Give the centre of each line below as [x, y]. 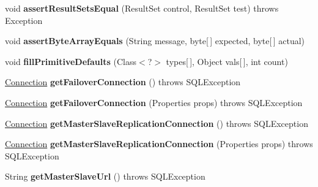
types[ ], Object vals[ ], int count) [227, 61]
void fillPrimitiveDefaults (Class [71, 61]
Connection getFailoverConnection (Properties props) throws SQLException [154, 102]
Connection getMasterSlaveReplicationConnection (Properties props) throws [159, 144]
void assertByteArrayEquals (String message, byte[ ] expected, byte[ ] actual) [155, 41]
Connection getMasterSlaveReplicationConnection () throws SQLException [157, 123]
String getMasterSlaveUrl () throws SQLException [105, 176]
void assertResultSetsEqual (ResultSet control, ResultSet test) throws [142, 8]
